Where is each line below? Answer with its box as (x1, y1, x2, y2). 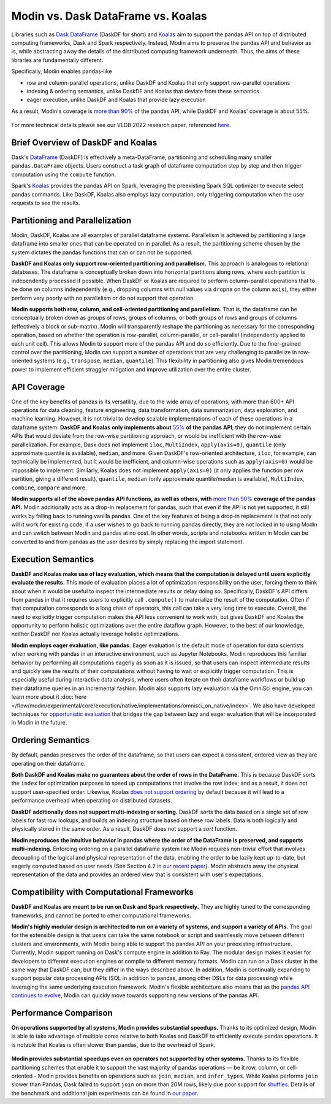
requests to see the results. (11, 199, 81, 206)
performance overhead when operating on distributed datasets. (11, 797, 172, 804)
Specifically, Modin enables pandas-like (11, 68, 113, 75)
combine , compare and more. (11, 484, 87, 491)
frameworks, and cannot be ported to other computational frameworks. (11, 912, 191, 919)
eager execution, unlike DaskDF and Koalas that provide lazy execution (26, 96, 206, 104)
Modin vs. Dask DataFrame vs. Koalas (11, 9, 208, 23)
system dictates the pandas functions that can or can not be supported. (11, 249, 193, 256)
